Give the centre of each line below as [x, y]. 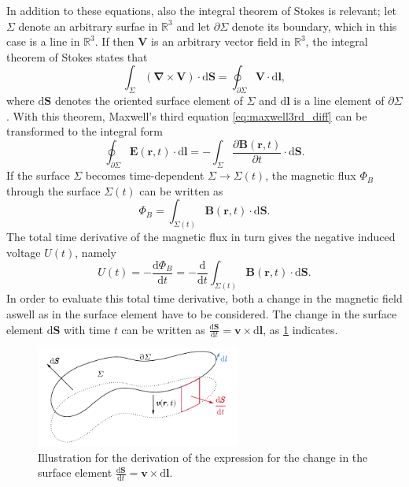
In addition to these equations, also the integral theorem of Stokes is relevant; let [201, 10]
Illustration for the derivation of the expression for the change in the [203, 457]
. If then [114, 41]
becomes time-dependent [145, 175]
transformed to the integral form [85, 131]
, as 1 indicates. [300, 329]
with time [87, 329]
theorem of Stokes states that [77, 56]
